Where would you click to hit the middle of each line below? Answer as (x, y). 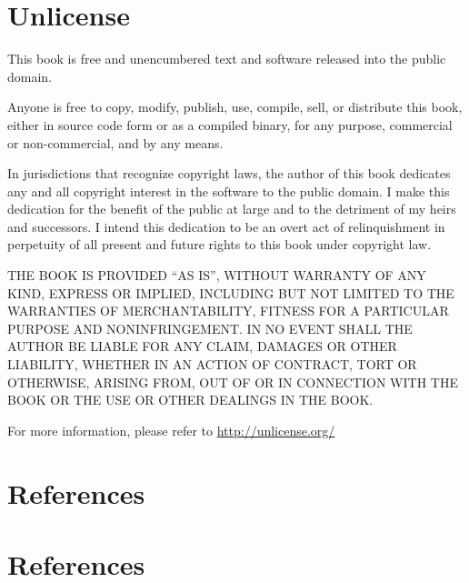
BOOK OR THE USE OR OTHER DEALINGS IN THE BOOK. (190, 400)
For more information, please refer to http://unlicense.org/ (171, 430)
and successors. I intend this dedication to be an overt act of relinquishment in (226, 226)
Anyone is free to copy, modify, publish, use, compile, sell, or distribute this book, (235, 107)
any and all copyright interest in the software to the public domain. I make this (229, 191)
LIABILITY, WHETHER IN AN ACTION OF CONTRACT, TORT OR (212, 364)
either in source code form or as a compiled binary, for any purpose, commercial (230, 124)
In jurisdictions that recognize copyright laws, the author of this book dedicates (229, 173)
